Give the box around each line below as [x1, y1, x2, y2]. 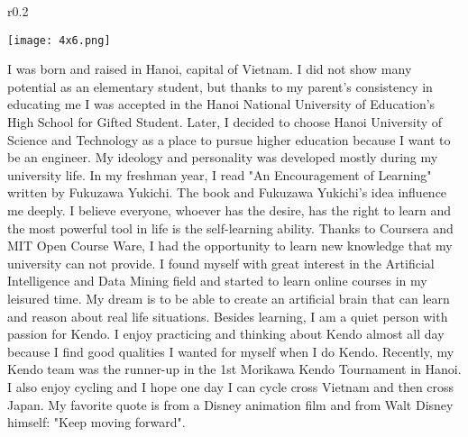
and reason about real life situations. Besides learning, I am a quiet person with [7, 306, 448, 325]
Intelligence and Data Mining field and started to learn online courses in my [7, 271, 427, 290]
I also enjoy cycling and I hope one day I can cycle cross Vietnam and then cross [7, 377, 454, 396]
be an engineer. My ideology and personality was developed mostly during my [7, 148, 438, 167]
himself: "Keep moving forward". [7, 413, 186, 432]
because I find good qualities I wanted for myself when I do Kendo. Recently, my [7, 341, 454, 360]
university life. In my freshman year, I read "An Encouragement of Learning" [7, 165, 432, 184]
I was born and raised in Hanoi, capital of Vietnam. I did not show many [7, 59, 412, 78]
